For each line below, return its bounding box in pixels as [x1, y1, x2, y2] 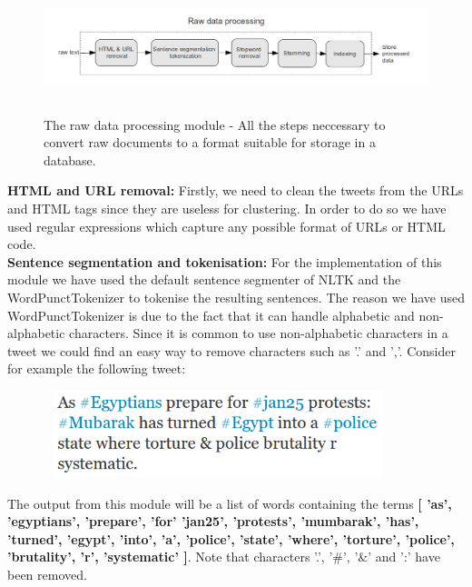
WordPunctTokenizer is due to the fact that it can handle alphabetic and [7, 305, 415, 324]
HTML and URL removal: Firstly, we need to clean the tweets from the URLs [7, 181, 464, 200]
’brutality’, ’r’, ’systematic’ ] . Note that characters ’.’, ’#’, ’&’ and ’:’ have [7, 547, 440, 566]
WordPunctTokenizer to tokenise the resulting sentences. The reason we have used [7, 287, 465, 306]
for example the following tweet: [7, 359, 186, 378]
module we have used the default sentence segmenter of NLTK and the [7, 270, 401, 289]
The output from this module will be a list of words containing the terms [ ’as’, [7, 493, 452, 512]
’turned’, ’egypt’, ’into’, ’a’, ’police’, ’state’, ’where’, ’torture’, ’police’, [7, 529, 455, 548]
